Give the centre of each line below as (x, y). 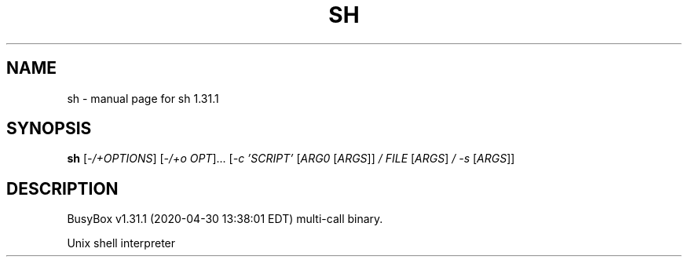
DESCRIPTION (62, 188)
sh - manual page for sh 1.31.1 (143, 98)
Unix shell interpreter (121, 243)
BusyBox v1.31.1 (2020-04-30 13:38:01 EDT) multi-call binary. (225, 219)
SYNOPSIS (49, 129)
